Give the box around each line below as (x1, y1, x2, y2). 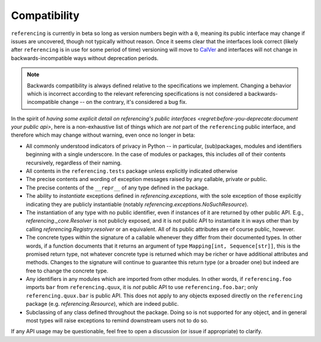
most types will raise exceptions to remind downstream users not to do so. (26, 317, 209, 324)
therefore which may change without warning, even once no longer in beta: (11, 131, 196, 139)
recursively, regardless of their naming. (26, 159, 122, 166)
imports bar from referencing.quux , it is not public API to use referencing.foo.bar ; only (26, 284, 258, 291)
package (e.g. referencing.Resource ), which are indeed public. (26, 300, 179, 308)
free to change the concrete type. (26, 267, 109, 274)
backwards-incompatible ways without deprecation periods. (11, 54, 159, 62)
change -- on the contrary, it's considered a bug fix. (59, 99, 187, 106)
